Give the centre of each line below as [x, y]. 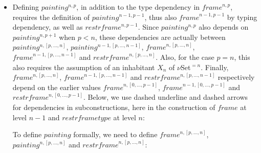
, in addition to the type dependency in [138, 7]
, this [242, 57]
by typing [242, 17]
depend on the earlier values [57, 87]
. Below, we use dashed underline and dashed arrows [166, 97]
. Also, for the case [185, 57]
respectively [236, 77]
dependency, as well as [48, 27]
